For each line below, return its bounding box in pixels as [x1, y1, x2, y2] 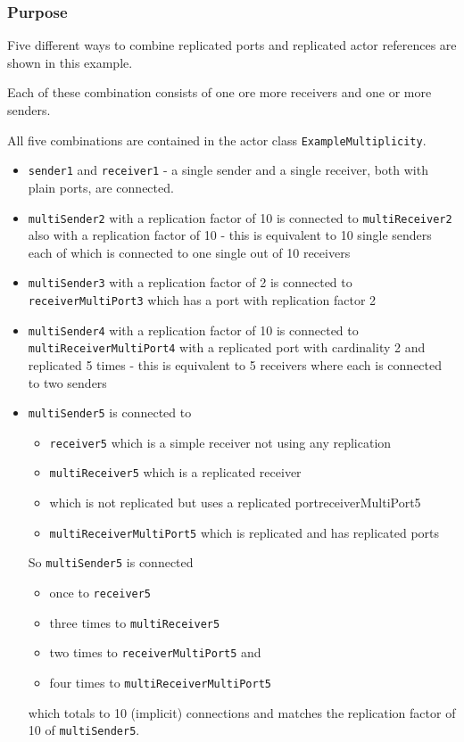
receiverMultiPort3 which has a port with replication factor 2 [28, 291, 377, 309]
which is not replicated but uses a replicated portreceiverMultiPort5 [49, 493, 421, 512]
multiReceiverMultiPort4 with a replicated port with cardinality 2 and [28, 338, 426, 357]
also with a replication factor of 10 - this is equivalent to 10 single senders [28, 226, 432, 244]
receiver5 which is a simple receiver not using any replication [49, 433, 392, 451]
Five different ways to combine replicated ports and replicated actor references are [7, 36, 457, 54]
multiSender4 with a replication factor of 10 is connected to [28, 320, 359, 339]
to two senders [28, 373, 107, 392]
